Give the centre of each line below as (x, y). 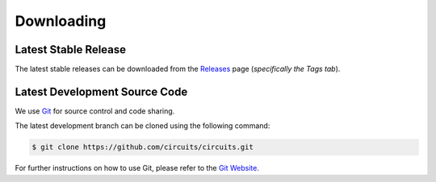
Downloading (61, 21)
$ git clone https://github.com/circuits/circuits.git (143, 147)
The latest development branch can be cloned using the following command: (143, 126)
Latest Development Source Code (101, 91)
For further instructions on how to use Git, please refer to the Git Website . (137, 168)
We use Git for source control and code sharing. (95, 111)
